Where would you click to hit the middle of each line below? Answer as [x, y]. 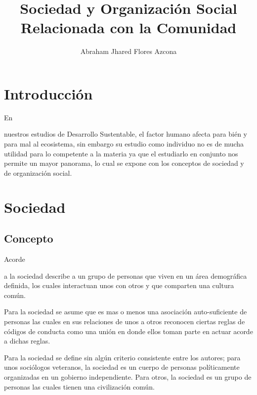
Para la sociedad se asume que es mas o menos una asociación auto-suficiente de [126, 312]
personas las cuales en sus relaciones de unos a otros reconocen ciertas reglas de [125, 321]
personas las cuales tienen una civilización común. [79, 386]
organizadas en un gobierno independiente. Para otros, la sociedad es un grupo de [128, 376]
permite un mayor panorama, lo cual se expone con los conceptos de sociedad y [124, 163]
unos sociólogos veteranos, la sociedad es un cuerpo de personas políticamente [122, 367]
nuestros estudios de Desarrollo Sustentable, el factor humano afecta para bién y [126, 134]
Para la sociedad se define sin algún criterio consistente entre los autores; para [122, 357]
